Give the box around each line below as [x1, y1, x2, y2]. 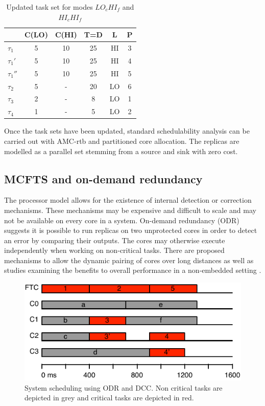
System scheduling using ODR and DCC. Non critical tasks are [25, 382, 223, 393]
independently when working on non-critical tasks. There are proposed [4, 245, 225, 255]
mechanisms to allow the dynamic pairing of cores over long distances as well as [4, 254, 254, 265]
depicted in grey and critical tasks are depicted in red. [25, 392, 194, 403]
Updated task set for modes [6, 2, 93, 12]
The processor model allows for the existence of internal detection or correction [4, 195, 252, 205]
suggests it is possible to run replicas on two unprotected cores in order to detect [4, 225, 257, 236]
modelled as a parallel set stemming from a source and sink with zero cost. [4, 145, 238, 156]
